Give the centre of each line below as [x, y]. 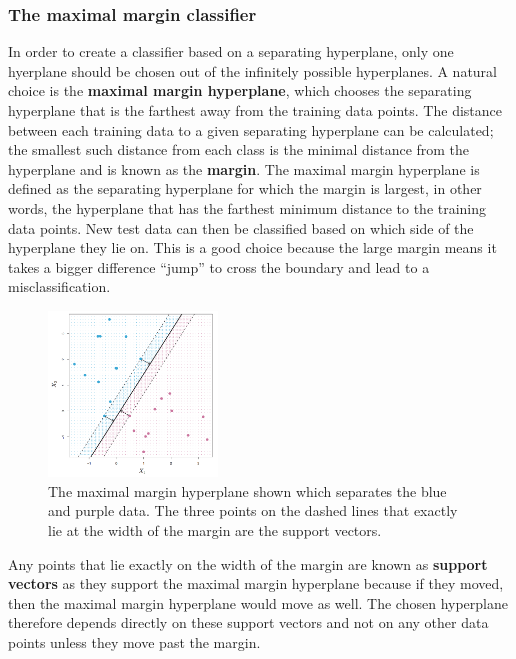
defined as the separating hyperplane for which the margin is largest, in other [245, 188]
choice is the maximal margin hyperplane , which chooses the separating [240, 90]
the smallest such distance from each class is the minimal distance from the [239, 149]
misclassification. [59, 286]
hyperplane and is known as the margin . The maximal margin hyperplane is [244, 168]
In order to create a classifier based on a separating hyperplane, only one [231, 51]
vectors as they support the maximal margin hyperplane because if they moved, [256, 583]
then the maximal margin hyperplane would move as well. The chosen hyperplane [258, 602]
